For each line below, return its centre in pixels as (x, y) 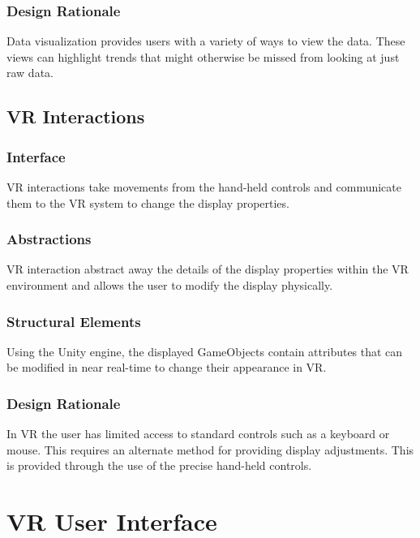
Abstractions (49, 239)
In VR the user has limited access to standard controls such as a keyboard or (198, 434)
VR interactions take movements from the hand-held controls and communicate (204, 187)
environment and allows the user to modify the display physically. (170, 285)
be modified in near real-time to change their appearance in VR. (167, 367)
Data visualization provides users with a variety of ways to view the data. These (206, 41)
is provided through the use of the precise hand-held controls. (159, 465)
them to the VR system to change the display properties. (148, 202)
